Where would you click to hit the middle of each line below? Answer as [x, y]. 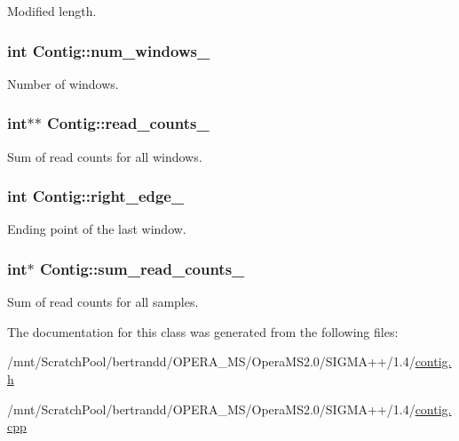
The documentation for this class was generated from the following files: [203, 331]
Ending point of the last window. [97, 229]
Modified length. [52, 11]
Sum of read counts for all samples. [103, 302]
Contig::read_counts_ [128, 123]
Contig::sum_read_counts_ [142, 268]
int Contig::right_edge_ [96, 196]
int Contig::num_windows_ [109, 50]
